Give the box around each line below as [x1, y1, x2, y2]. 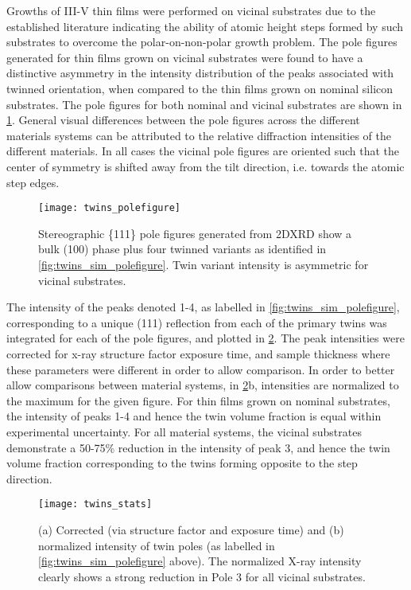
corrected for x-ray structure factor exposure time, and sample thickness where [6, 345, 390, 361]
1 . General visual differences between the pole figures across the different [6, 111, 360, 128]
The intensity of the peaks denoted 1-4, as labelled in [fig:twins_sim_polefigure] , [6, 299, 400, 315]
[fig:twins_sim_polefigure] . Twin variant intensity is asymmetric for [38, 256, 369, 272]
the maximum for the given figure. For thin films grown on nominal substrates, [6, 392, 390, 408]
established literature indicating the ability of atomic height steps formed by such [6, 18, 404, 34]
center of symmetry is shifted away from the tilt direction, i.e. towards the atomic [6, 158, 405, 174]
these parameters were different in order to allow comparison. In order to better [6, 361, 395, 377]
